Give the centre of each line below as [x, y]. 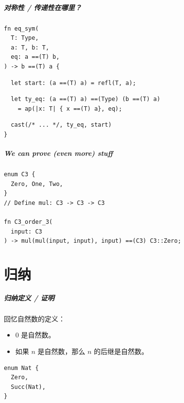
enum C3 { [20, 175]
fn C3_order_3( [28, 222]
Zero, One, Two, [37, 184]
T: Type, [25, 38]
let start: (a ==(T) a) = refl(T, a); [74, 83]
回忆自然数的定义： [34, 318]
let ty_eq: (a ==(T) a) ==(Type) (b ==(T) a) [86, 99]
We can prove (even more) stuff [59, 153]
